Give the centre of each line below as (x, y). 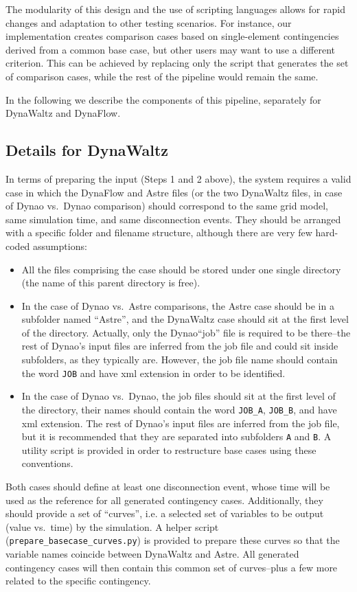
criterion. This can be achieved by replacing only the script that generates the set (177, 63)
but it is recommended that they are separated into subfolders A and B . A (176, 436)
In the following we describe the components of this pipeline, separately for (163, 99)
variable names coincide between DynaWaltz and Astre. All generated (152, 554)
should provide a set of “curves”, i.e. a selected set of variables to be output (165, 513)
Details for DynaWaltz (87, 150)
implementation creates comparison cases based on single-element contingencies (172, 36)
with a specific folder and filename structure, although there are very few (159, 232)
